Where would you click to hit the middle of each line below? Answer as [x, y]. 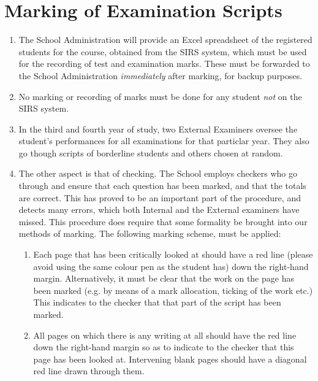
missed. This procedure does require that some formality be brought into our [163, 221]
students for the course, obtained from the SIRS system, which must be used [163, 51]
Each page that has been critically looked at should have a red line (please [173, 254]
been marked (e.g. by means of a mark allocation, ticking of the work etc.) [173, 290]
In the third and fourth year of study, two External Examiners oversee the [158, 129]
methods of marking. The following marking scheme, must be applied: [150, 233]
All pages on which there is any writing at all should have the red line [165, 335]
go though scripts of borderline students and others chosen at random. [151, 152]
